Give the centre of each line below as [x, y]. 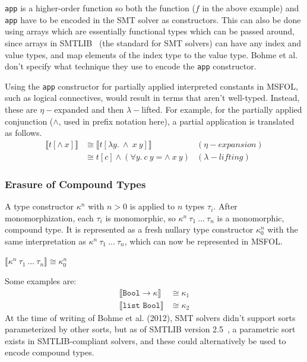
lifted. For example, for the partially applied [222, 109]
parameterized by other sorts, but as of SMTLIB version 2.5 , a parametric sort [150, 329]
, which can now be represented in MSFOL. [203, 241]
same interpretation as [45, 241]
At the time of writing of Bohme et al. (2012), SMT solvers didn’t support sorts [150, 317]
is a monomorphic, [251, 217]
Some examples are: [41, 281]
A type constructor [39, 206]
